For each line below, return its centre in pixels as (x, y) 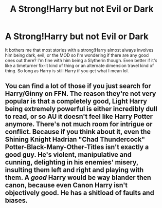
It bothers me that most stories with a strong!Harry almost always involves (79, 50)
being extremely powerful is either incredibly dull (81, 109)
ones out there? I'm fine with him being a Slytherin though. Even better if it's (81, 60)
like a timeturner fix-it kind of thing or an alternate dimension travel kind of (80, 65)
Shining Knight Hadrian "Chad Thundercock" (75, 139)
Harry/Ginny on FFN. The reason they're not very (81, 94)
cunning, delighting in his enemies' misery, (72, 162)
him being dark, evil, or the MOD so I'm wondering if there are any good (77, 55)
